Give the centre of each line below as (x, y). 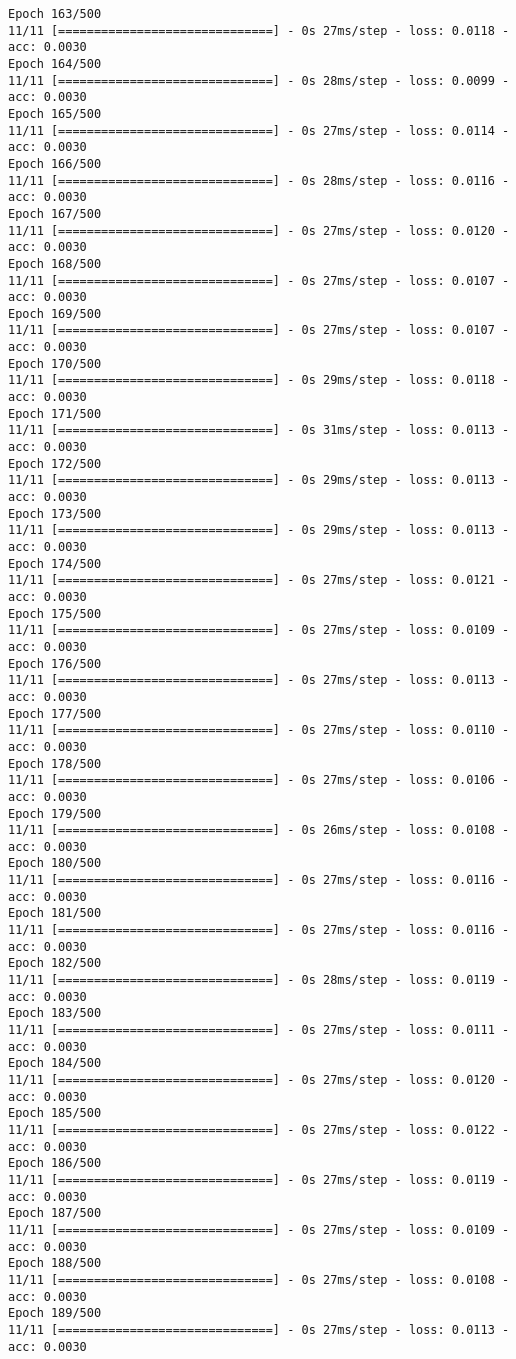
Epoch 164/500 (55, 63)
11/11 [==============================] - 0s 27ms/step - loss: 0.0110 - (259, 730)
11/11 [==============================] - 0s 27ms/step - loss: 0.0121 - (259, 580)
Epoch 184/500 (55, 1063)
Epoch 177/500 (55, 713)
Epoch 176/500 (55, 663)
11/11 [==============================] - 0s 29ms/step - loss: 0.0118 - (259, 380)
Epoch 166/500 (55, 163)
